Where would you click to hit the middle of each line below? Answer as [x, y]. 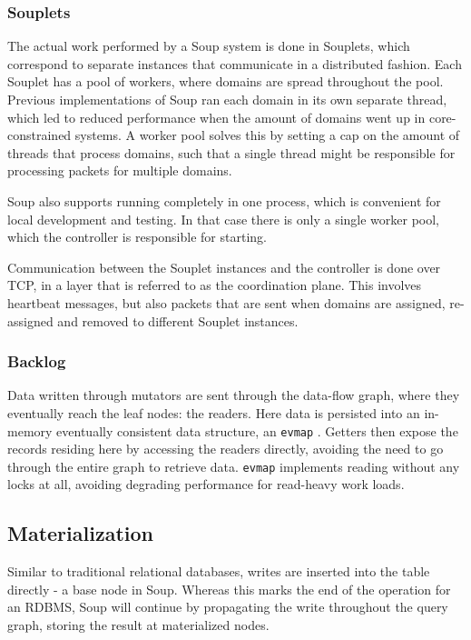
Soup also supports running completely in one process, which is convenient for [224, 200]
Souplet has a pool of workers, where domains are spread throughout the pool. [226, 81]
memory [30, 430]
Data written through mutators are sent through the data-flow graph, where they [234, 395]
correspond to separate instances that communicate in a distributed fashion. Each [235, 63]
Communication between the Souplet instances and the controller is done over [224, 267]
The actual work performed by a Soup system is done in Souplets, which [209, 46]
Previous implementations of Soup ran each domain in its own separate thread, [227, 99]
